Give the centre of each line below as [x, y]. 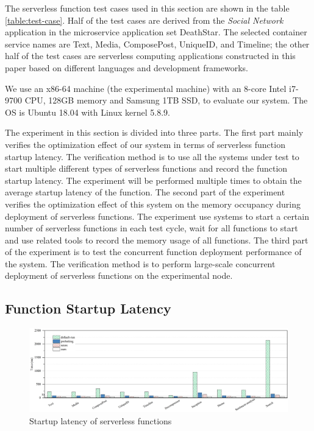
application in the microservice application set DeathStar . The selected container [156, 32]
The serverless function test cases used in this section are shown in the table [147, 8]
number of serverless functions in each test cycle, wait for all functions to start [152, 228]
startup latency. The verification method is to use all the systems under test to [152, 156]
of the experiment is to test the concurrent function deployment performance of [153, 252]
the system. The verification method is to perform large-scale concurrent [140, 263]
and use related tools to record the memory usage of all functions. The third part [157, 240]
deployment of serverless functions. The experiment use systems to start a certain [157, 216]
